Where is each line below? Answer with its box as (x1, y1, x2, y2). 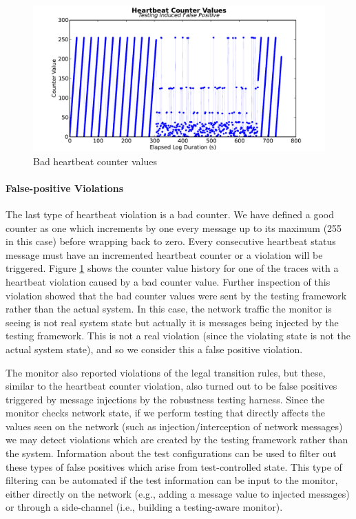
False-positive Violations (6, 180, 124, 195)
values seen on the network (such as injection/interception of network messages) (6, 419, 343, 433)
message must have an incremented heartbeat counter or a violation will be (6, 247, 323, 262)
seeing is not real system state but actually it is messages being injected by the (6, 315, 339, 329)
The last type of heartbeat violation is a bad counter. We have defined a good (6, 206, 335, 221)
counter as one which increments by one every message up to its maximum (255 (6, 220, 342, 235)
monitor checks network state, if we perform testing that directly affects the (6, 405, 326, 420)
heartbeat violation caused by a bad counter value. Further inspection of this (6, 274, 331, 288)
